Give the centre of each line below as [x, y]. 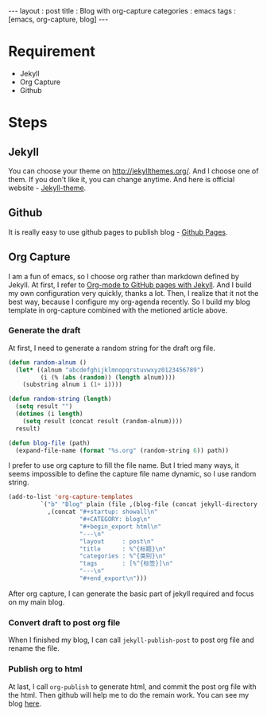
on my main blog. [37, 601]
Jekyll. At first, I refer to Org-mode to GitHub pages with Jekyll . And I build [130, 285]
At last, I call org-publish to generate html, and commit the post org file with [132, 687]
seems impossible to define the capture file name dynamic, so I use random [132, 474]
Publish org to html [45, 669]
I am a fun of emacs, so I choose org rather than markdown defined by [124, 276]
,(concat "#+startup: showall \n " [103, 512]
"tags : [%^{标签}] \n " [126, 564]
